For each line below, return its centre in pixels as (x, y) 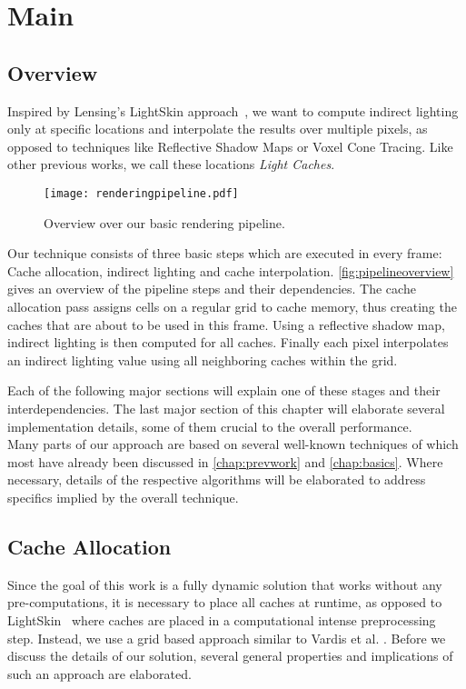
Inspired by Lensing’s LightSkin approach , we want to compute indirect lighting (233, 110)
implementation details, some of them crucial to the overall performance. (210, 426)
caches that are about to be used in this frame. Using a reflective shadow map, (226, 324)
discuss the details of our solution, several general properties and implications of (230, 656)
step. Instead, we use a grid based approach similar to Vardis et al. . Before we (227, 638)
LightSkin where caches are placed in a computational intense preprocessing (222, 619)
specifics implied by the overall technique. (123, 497)
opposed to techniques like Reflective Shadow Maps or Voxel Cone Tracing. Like (230, 146)
